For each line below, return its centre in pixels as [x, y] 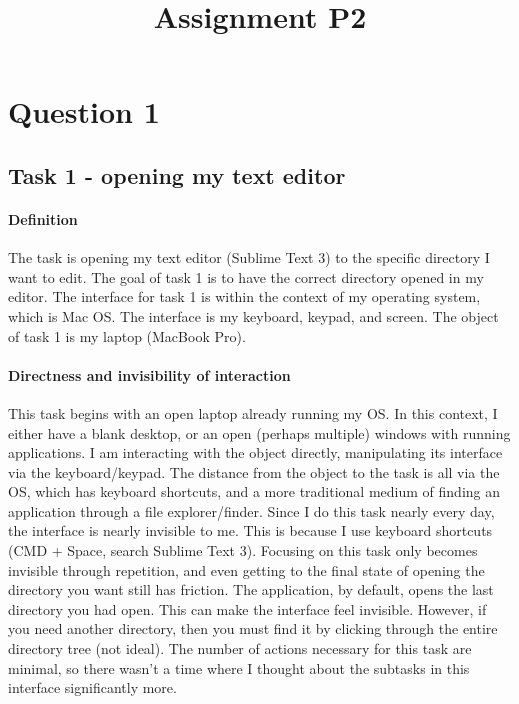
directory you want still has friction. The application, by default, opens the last [251, 589]
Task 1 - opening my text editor [177, 174]
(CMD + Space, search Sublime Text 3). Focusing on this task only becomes [243, 550]
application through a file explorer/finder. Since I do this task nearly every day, [251, 510]
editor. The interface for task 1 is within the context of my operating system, [244, 296]
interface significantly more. [92, 687]
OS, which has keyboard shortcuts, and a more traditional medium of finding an [254, 491]
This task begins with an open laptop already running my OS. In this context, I [253, 412]
